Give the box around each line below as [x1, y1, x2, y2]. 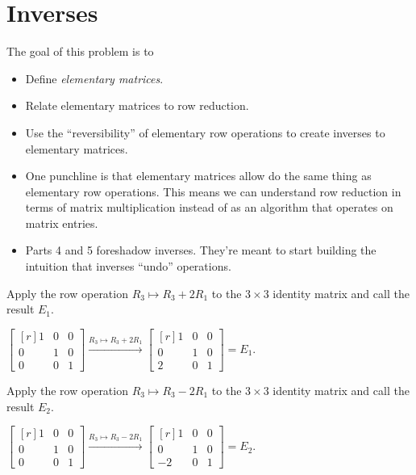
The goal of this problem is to [6, 43, 154, 60]
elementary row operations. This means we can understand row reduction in [25, 183, 401, 200]
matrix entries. [25, 214, 98, 231]
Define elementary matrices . [25, 69, 164, 86]
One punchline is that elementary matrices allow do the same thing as [25, 167, 372, 184]
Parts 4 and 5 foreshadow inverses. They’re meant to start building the [25, 242, 376, 259]
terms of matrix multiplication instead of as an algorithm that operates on [25, 199, 393, 216]
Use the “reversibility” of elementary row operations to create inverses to [25, 124, 385, 141]
